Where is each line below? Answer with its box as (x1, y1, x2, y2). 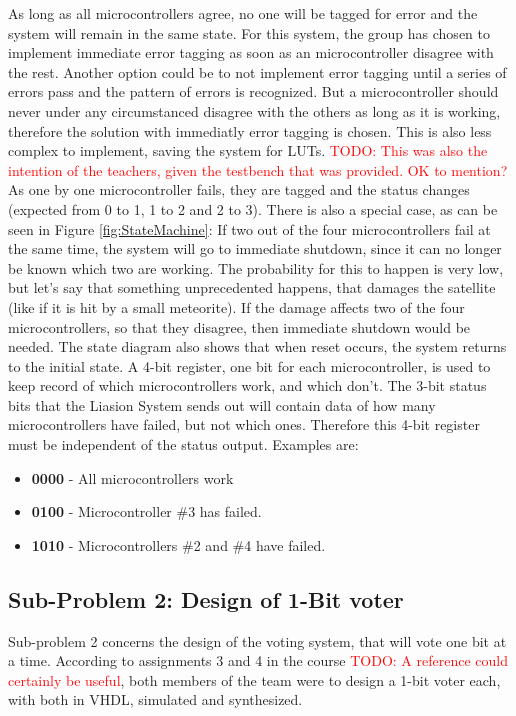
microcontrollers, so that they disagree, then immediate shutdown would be (8, 316, 471, 337)
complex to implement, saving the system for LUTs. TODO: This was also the (8, 140, 488, 161)
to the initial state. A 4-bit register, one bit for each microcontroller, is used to (8, 355, 491, 376)
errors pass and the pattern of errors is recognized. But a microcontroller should (8, 81, 499, 102)
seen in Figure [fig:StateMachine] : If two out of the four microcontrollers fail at (8, 218, 491, 239)
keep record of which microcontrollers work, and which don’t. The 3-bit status (8, 375, 487, 396)
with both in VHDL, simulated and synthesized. (8, 689, 303, 710)
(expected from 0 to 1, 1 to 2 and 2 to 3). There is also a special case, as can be (8, 198, 498, 219)
